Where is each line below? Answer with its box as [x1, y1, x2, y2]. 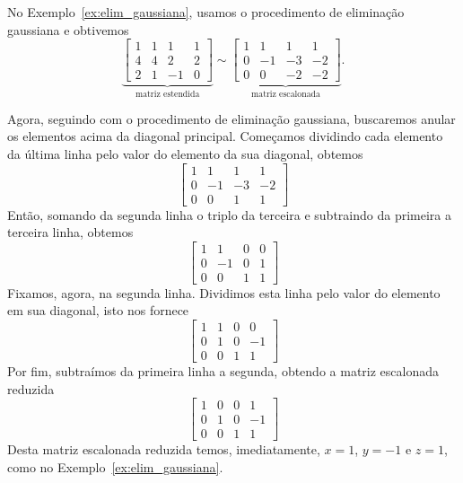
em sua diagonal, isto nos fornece [7, 301, 189, 320]
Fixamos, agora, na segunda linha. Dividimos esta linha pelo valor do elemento [7, 283, 441, 302]
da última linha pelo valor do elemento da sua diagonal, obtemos [7, 144, 363, 162]
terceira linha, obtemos [7, 223, 134, 241]
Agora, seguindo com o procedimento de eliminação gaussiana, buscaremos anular [7, 109, 456, 127]
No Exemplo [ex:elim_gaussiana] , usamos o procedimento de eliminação [7, 3, 405, 21]
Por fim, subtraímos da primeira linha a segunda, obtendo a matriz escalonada [7, 362, 439, 381]
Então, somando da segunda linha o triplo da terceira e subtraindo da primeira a [7, 205, 451, 224]
